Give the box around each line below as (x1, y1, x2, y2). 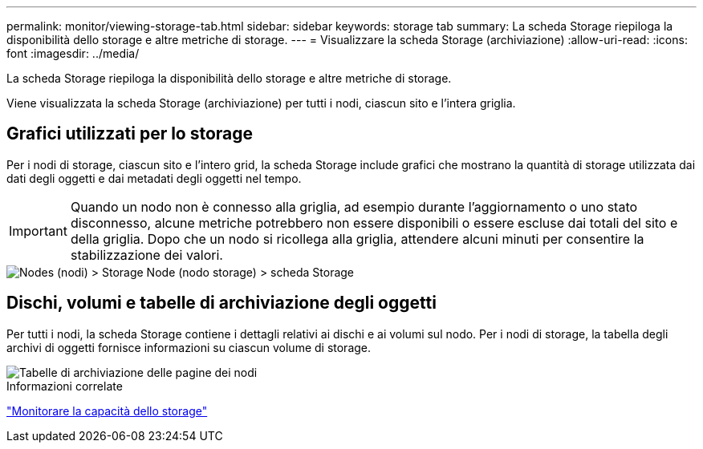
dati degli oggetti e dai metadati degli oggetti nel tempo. (6, 171, 302, 185)
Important (9, 222, 67, 239)
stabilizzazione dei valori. (70, 246, 223, 263)
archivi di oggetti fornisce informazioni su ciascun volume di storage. (6, 340, 372, 354)
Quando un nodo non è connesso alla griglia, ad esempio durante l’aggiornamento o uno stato (70, 198, 638, 215)
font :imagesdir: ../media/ (6, 47, 140, 60)
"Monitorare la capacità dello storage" (6, 403, 208, 418)
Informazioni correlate (6, 378, 123, 393)
